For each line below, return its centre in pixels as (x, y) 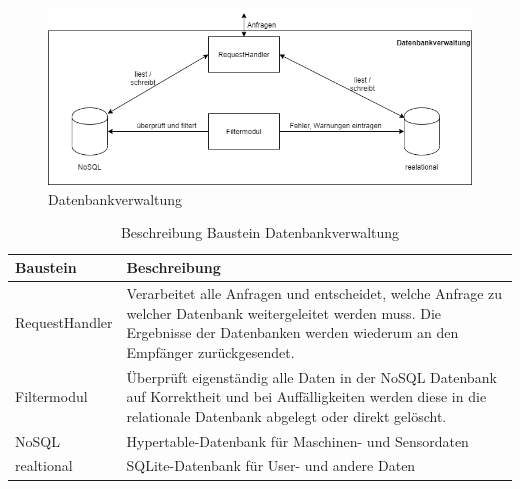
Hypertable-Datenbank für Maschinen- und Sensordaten (297, 440)
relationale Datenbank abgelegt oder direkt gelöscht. (286, 415)
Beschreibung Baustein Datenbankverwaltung (260, 232)
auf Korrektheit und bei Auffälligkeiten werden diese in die (306, 396)
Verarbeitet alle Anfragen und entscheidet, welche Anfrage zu (314, 292)
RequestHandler (64, 322)
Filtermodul (51, 396)
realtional (44, 465)
